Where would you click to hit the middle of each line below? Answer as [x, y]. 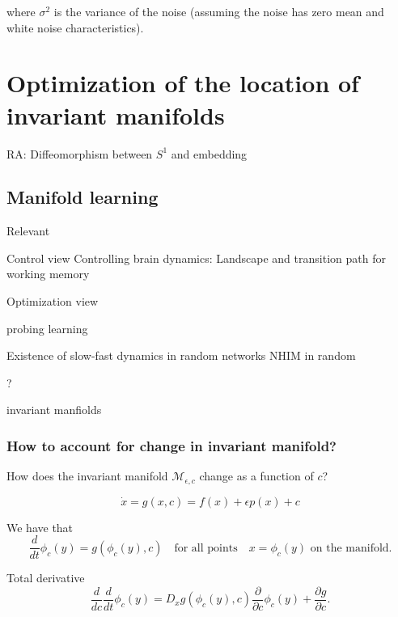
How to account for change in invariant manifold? [171, 445]
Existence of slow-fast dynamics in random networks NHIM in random [181, 355]
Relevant [28, 231]
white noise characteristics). [75, 27]
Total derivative [46, 578]
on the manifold [349, 548]
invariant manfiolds [54, 410]
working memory [48, 274]
